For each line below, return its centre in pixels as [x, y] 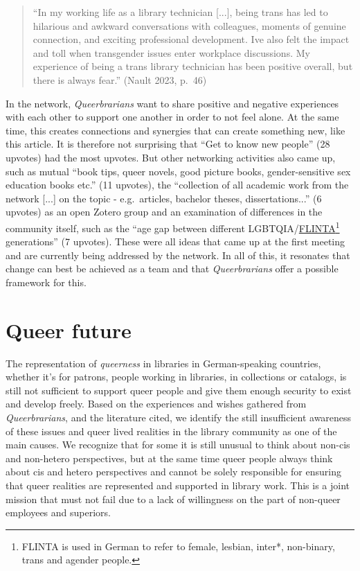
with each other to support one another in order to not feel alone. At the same [172, 117]
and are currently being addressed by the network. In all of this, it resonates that [178, 255]
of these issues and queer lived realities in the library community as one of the [171, 431]
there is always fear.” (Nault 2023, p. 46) [120, 79]
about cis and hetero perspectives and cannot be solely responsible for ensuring [173, 472]
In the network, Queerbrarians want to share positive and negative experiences [172, 103]
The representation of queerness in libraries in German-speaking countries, [163, 363]
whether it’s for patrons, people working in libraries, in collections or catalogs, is [176, 377]
